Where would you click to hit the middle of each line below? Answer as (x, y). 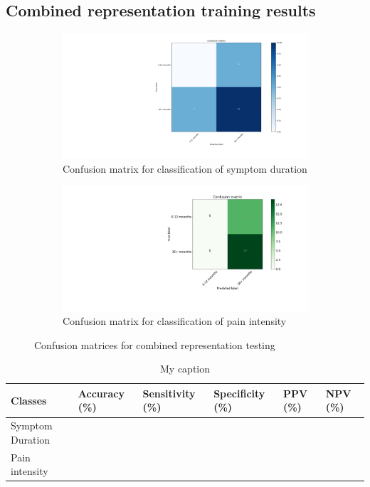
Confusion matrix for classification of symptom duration (185, 168)
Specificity (239, 393)
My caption (185, 369)
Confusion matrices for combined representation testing (155, 344)
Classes (29, 400)
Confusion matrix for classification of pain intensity (175, 321)
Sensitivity (169, 393)
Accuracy (101, 393)
